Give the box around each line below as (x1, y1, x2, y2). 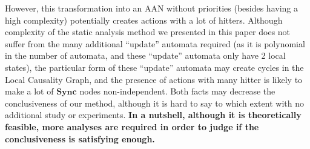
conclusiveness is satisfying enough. (5, 132, 155, 145)
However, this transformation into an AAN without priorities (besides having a (5, 2, 298, 14)
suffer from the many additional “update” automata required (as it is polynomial (5, 37, 305, 50)
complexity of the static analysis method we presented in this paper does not (5, 25, 291, 38)
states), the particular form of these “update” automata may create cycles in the (5, 61, 304, 73)
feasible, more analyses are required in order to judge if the (5, 120, 259, 133)
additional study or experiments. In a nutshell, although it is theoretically (5, 108, 302, 121)
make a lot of (5, 85, 54, 98)
